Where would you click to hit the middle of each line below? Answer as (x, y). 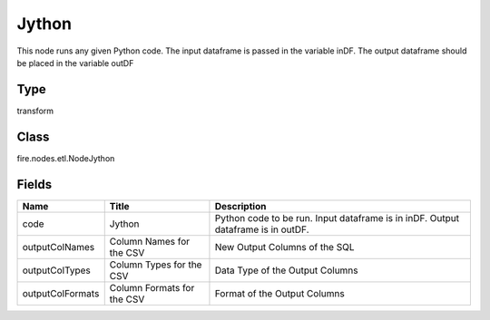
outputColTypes (56, 270)
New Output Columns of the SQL (284, 247)
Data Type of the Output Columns (286, 270)
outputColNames (59, 247)
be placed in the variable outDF (75, 63)
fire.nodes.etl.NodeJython (66, 158)
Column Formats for (152, 287)
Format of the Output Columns (279, 293)
